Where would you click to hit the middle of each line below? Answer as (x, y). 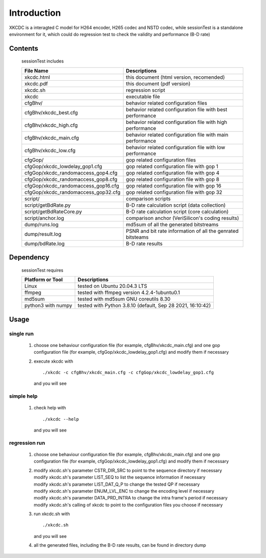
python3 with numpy (48, 306)
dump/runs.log (41, 224)
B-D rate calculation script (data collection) (176, 205)
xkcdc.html (37, 77)
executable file (143, 96)
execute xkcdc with (53, 361)
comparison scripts (148, 198)
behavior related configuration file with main (177, 134)
